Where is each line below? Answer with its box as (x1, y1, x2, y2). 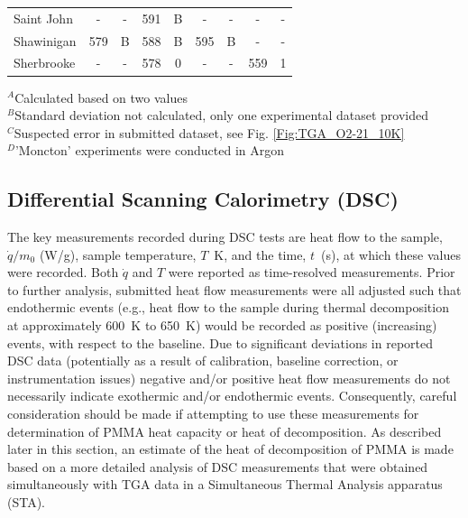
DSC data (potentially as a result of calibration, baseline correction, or (7, 351, 399, 370)
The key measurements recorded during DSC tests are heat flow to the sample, (7, 227, 443, 246)
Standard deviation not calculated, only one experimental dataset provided (14, 106, 428, 125)
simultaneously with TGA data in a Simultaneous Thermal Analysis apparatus (7, 475, 443, 494)
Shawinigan (14, 31, 77, 50)
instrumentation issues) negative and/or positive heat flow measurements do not (7, 368, 451, 387)
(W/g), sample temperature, (39, 245, 197, 264)
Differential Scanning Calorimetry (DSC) (7, 185, 399, 213)
